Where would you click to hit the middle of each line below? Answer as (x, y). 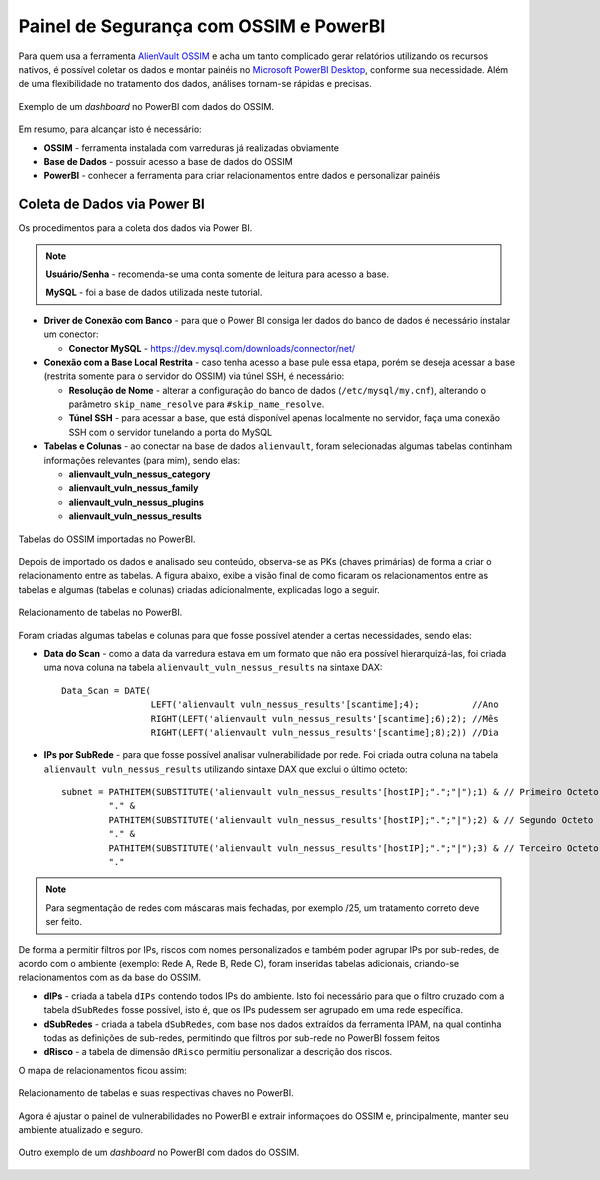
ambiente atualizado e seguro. (81, 1129)
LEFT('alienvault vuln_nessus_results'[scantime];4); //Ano (324, 704)
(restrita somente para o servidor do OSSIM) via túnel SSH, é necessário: (194, 376)
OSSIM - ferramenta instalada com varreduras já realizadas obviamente (191, 147)
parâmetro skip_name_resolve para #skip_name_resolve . (196, 404)
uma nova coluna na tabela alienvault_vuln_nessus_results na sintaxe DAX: (213, 667)
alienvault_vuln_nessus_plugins (136, 502)
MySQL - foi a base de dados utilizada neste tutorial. (154, 292)
